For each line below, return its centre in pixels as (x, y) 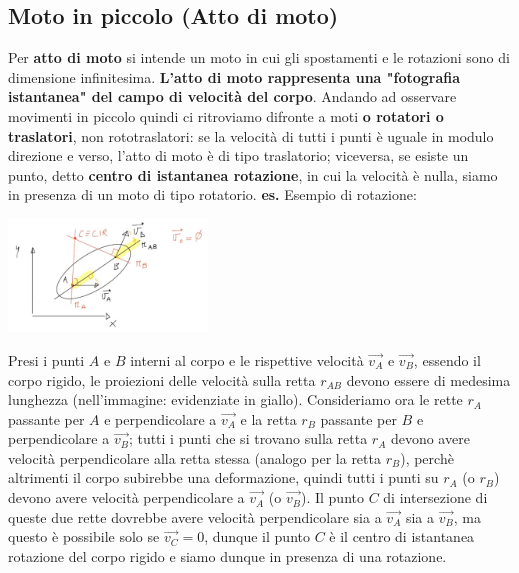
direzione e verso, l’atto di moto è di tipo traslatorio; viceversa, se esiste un (238, 155)
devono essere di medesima (428, 379)
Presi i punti (46, 359)
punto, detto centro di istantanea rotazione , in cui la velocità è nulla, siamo (253, 174)
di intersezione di (435, 497)
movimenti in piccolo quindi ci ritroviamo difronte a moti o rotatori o (226, 115)
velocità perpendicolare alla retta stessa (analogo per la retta (194, 457)
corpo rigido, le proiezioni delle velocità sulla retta (162, 379)
